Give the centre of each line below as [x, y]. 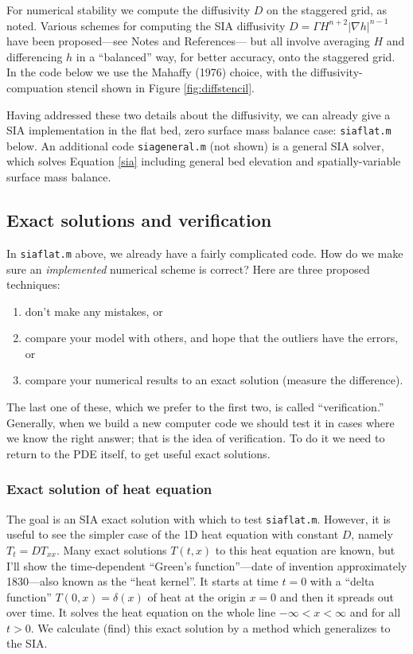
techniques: [33, 284]
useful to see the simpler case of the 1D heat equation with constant [173, 534]
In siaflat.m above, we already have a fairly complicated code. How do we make [205, 253]
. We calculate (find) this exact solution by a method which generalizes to [210, 627]
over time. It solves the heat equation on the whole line [141, 612]
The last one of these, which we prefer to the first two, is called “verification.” [195, 407]
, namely [372, 534]
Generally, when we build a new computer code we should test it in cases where [201, 422]
